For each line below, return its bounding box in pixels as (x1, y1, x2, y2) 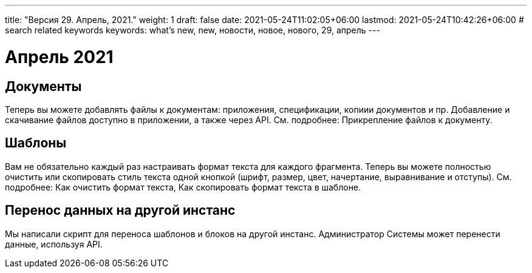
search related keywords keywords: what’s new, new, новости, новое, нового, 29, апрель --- (5, 25, 380, 35)
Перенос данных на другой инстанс (5, 203, 236, 218)
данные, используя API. (5, 238, 103, 249)
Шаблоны (5, 135, 67, 151)
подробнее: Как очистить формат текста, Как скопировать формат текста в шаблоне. (5, 181, 361, 192)
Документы (5, 78, 82, 94)
